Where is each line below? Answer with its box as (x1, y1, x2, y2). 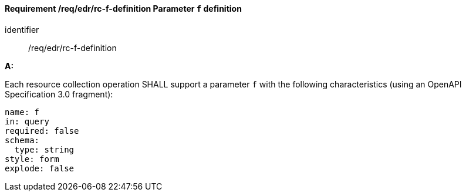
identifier (5, 24, 39, 35)
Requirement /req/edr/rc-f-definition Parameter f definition (5, 4, 242, 13)
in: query (5, 116, 49, 126)
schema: (5, 135, 40, 145)
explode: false (5, 163, 75, 173)
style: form (5, 154, 59, 164)
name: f (5, 107, 40, 117)
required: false (5, 126, 79, 136)
